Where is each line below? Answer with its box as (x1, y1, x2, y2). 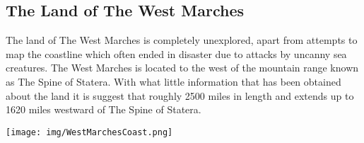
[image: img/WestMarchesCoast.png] (6, 127, 173, 137)
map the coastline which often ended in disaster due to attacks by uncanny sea (6, 46, 347, 61)
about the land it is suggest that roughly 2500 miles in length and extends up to (6, 88, 354, 103)
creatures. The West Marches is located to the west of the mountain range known (6, 60, 359, 75)
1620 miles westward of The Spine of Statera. (6, 102, 201, 117)
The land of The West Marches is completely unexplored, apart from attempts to (6, 33, 358, 47)
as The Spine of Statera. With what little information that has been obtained (6, 74, 341, 88)
